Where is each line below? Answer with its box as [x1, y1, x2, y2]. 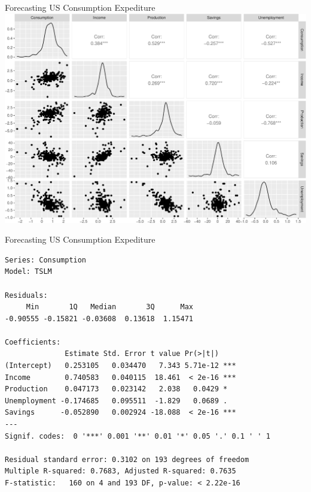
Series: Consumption [5, 255, 87, 264]
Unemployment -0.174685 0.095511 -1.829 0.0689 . [5, 396, 228, 405]
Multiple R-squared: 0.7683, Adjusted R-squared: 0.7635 [5, 467, 236, 476]
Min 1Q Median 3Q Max [26, 303, 193, 312]
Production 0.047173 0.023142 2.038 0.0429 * [5, 385, 228, 394]
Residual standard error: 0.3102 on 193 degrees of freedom [5, 455, 249, 464]
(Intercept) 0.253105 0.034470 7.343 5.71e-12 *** [5, 361, 236, 370]
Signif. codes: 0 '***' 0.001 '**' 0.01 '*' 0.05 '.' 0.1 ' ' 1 [5, 431, 270, 440]
